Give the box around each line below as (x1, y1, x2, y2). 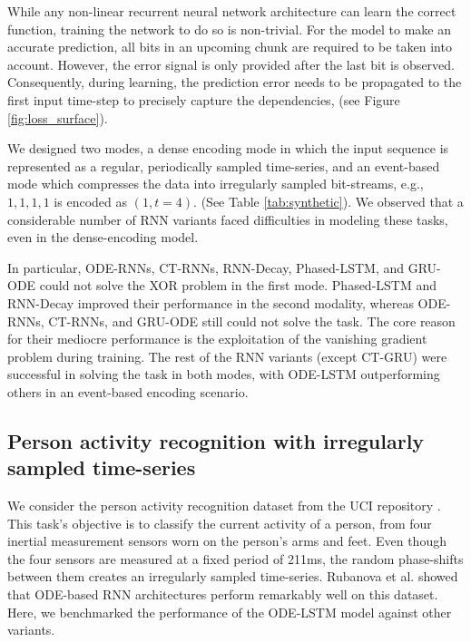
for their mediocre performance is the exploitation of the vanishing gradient (7, 329, 427, 348)
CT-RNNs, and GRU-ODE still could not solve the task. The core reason (48, 311, 456, 330)
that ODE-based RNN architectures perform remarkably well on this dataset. (7, 585, 438, 604)
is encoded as (54, 191, 128, 210)
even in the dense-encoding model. (7, 228, 199, 247)
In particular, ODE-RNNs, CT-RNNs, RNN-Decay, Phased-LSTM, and (7, 258, 405, 277)
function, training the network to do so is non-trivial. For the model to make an (7, 19, 451, 38)
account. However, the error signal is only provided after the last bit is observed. (7, 54, 455, 73)
